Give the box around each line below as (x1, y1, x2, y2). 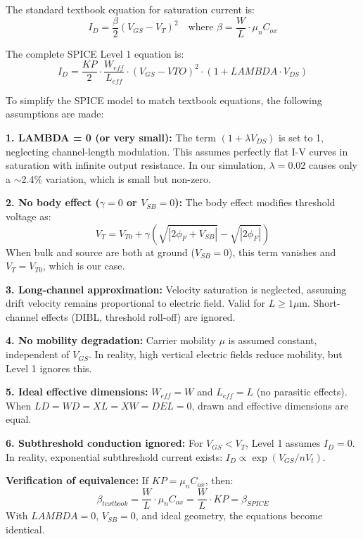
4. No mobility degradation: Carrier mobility (6, 333, 216, 348)
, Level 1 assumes (246, 436, 321, 450)
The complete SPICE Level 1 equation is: (6, 46, 184, 61)
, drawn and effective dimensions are (191, 398, 349, 412)
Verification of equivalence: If (6, 473, 149, 488)
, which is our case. (42, 258, 125, 273)
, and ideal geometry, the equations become (135, 508, 323, 523)
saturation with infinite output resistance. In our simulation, (6, 158, 266, 172)
